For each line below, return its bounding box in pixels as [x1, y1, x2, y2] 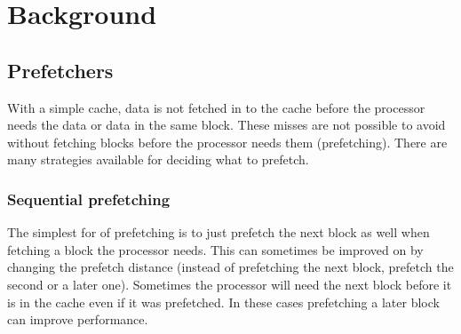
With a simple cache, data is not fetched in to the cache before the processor [7, 98, 425, 116]
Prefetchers [7, 56, 114, 83]
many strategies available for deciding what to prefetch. [7, 150, 309, 169]
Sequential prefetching [7, 187, 171, 210]
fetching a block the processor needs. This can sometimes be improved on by [7, 240, 424, 258]
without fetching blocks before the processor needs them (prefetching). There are [7, 132, 448, 151]
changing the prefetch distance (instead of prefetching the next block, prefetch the [7, 258, 454, 276]
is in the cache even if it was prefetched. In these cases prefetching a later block [7, 292, 440, 311]
